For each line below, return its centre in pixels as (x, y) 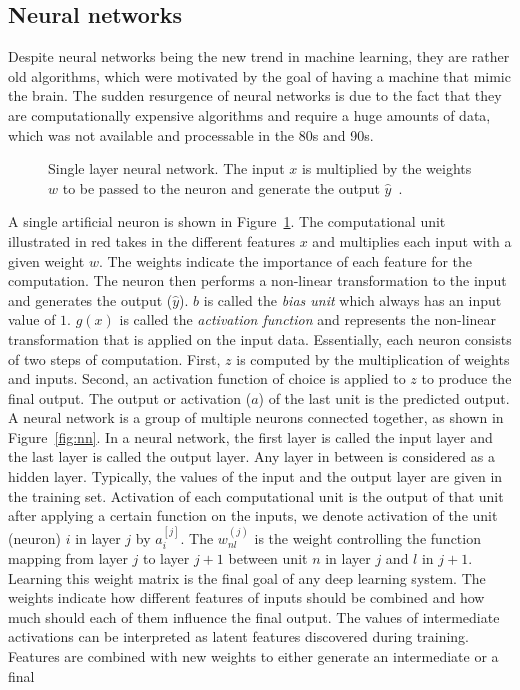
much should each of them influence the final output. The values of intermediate (254, 616)
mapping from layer (68, 558)
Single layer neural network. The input (166, 168)
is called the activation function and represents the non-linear (308, 319)
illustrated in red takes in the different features (151, 240)
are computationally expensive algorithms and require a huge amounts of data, (249, 114)
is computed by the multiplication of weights (373, 358)
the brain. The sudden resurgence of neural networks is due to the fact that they (255, 95)
